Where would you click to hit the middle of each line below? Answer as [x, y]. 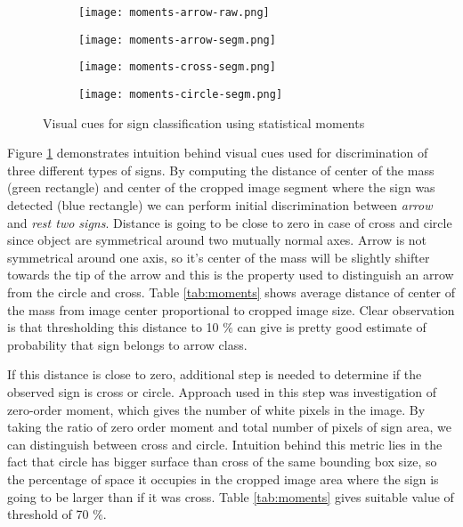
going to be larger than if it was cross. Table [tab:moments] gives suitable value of [231, 496]
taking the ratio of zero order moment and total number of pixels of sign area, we [229, 427]
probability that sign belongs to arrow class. [127, 344]
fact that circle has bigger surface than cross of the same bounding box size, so [222, 462]
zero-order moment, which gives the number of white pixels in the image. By [216, 409]
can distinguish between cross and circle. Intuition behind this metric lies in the [225, 444]
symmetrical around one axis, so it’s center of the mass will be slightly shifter [219, 257]
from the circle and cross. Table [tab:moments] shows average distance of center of [231, 292]
